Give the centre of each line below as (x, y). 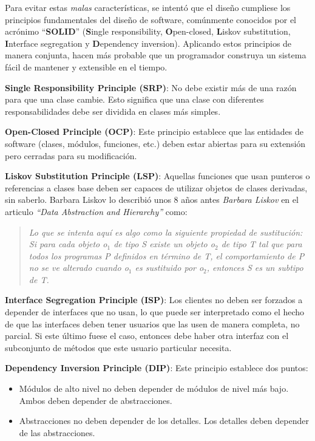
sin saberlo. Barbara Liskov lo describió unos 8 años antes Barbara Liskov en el (152, 200)
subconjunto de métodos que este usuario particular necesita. (118, 347)
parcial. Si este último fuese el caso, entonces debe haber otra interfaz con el (147, 336)
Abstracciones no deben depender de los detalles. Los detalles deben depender (164, 421)
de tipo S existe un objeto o (164, 244)
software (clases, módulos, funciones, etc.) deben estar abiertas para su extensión (155, 143)
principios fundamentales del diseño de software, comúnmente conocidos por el (151, 19)
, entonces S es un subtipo (255, 268)
